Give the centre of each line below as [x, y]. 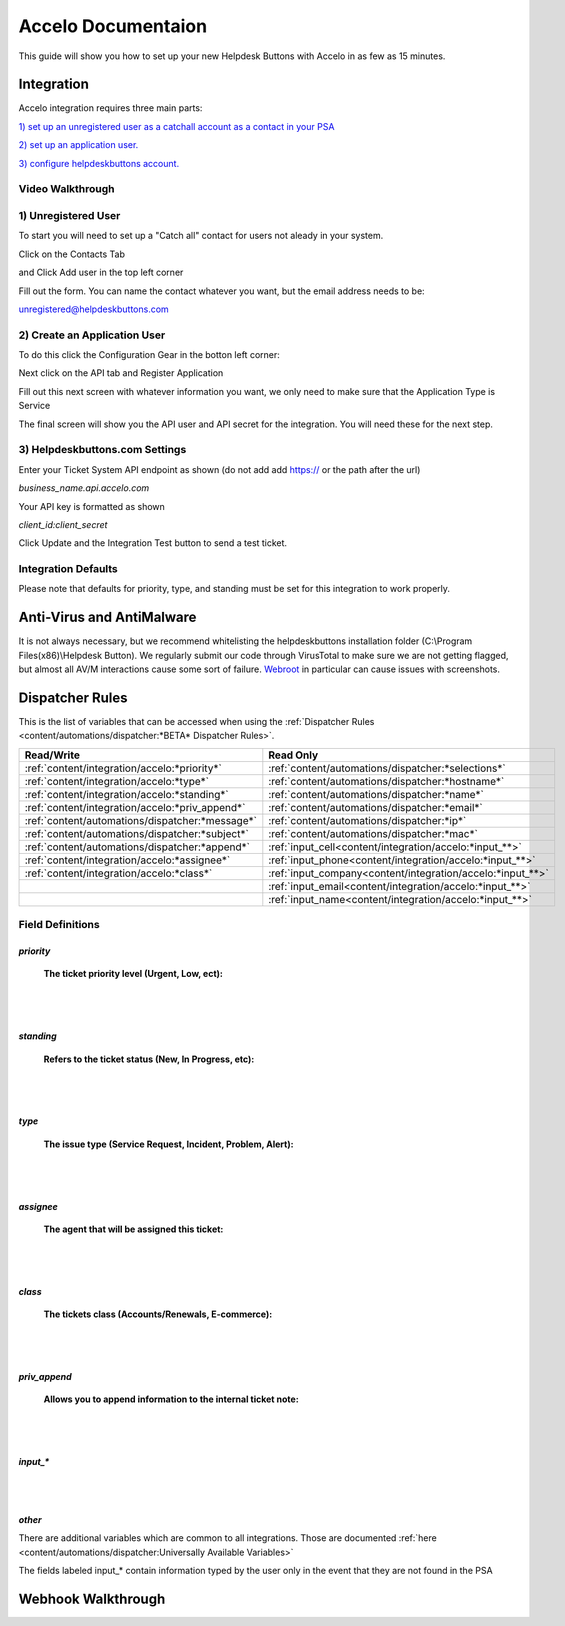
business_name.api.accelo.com [84, 488]
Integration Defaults [68, 569]
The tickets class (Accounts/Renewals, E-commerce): [158, 1314]
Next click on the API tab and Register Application [121, 373]
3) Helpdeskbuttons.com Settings [102, 450]
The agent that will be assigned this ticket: [133, 1229]
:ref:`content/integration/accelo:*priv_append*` [135, 807]
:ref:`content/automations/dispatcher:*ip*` [367, 820]
